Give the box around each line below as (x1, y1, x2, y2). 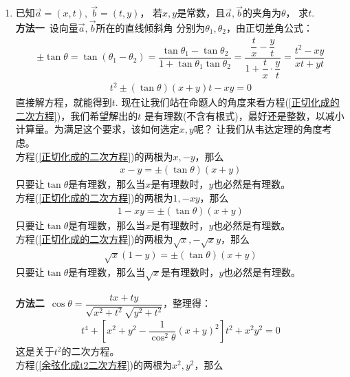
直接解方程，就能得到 (15, 95, 112, 109)
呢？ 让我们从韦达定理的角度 (193, 122, 322, 136)
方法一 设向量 (15, 21, 78, 35)
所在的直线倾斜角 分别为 (96, 21, 206, 35)
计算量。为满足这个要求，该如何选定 (15, 122, 179, 136)
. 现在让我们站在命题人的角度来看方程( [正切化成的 (115, 95, 340, 109)
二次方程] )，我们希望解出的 (15, 108, 138, 122)
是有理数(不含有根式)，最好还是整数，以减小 (144, 108, 344, 122)
